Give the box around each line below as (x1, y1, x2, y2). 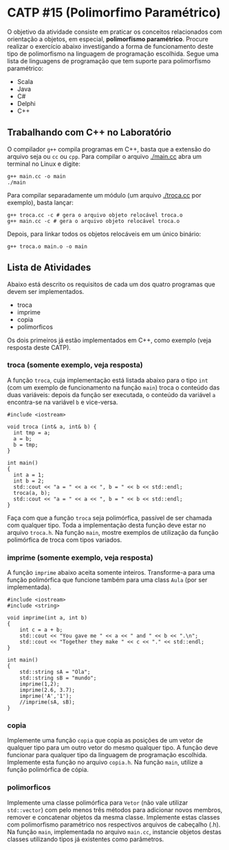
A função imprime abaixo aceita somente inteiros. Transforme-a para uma (7, 569, 215, 577)
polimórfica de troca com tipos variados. (7, 535, 122, 544)
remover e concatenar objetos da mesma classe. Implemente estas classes (7, 813, 220, 821)
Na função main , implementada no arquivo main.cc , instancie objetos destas (7, 827, 222, 836)
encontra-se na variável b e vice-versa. (7, 398, 118, 406)
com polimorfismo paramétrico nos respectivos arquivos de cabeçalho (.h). (7, 820, 221, 829)
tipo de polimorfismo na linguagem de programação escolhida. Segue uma (7, 50, 219, 58)
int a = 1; (13, 471, 45, 478)
